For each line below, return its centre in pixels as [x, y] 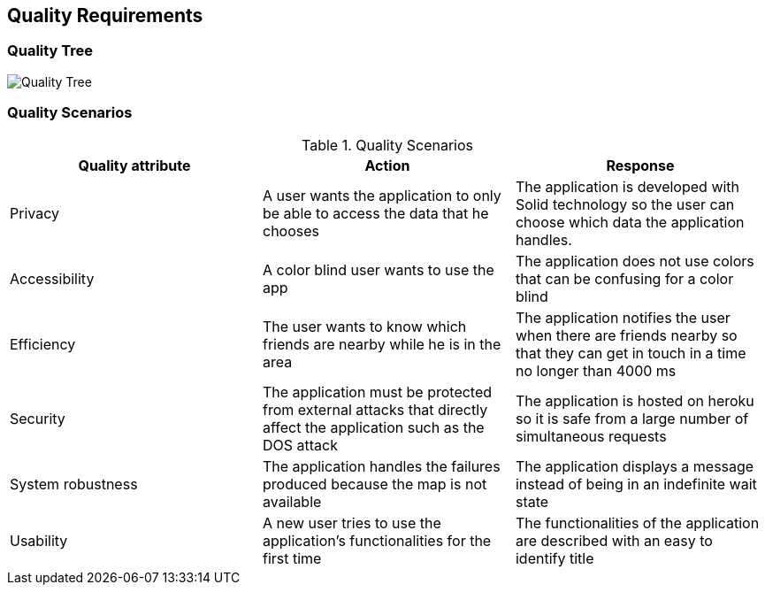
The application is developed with [627, 186]
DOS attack [300, 445]
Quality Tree [50, 51]
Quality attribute [134, 165]
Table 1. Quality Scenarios [387, 145]
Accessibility [52, 278]
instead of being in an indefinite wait [636, 484]
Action [387, 165]
